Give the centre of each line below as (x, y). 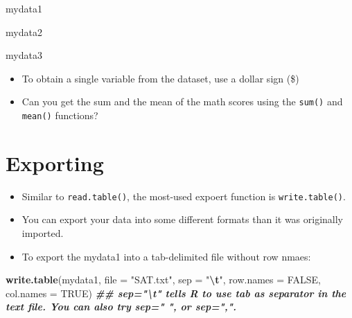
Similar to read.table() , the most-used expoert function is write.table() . (184, 196)
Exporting (55, 162)
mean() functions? (60, 115)
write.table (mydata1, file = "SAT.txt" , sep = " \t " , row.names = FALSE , (163, 280)
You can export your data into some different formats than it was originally (183, 219)
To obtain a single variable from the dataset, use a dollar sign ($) (160, 78)
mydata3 (24, 55)
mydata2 (24, 32)
